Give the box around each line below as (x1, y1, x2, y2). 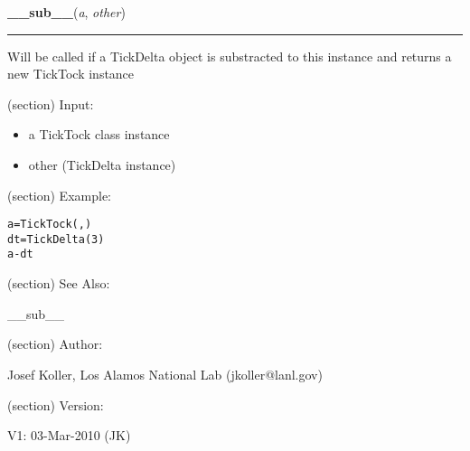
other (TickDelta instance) (28, 155, 176, 174)
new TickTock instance (7, 64, 135, 83)
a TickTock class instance (28, 125, 170, 144)
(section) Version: (7, 395, 104, 414)
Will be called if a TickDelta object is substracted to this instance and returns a (7, 46, 452, 65)
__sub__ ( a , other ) (7, 3, 126, 21)
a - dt (7, 248, 33, 261)
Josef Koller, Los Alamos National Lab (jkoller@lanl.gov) (7, 364, 323, 383)
